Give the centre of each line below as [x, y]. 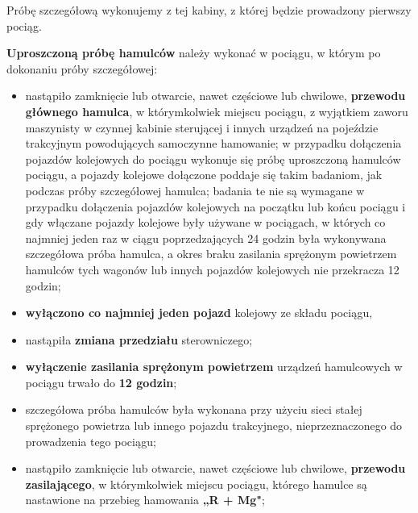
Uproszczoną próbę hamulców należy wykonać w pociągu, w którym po [194, 53]
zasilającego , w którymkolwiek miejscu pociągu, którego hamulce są [196, 484]
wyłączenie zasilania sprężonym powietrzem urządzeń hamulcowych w [214, 367]
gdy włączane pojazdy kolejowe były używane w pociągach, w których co [205, 222]
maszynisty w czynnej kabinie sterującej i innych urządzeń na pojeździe [202, 127]
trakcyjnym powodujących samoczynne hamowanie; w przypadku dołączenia [213, 143]
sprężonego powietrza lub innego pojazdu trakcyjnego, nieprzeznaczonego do [214, 425]
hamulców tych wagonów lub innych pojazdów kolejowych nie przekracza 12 [212, 269]
